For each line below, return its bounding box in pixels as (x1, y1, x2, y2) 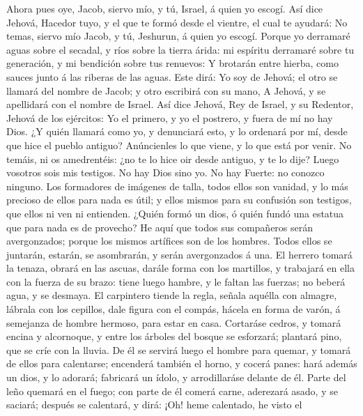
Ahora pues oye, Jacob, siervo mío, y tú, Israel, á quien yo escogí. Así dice (6, 1, 323, 15)
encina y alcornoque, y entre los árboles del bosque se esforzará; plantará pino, (6, 329, 342, 344)
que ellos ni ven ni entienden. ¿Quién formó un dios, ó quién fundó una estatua (6, 206, 344, 220)
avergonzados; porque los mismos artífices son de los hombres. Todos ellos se (6, 233, 332, 248)
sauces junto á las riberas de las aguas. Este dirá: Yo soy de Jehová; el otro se (6, 69, 338, 84)
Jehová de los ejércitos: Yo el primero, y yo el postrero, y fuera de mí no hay (6, 110, 333, 125)
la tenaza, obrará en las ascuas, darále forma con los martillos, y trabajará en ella (6, 261, 355, 275)
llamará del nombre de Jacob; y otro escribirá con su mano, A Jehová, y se (6, 83, 326, 98)
